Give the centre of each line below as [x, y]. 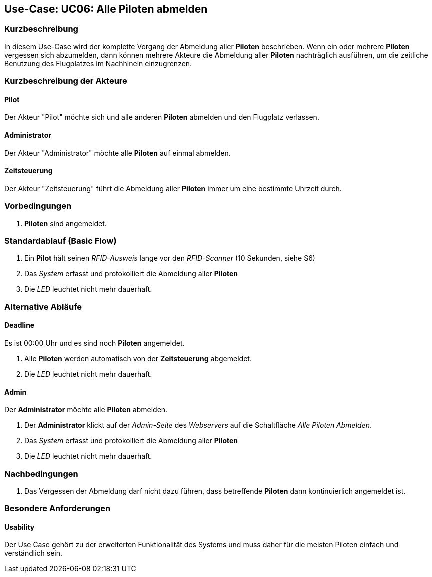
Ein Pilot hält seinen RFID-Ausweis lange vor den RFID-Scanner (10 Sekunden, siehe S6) [170, 258]
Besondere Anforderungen [57, 509]
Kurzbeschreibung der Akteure [66, 81]
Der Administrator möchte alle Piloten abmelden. [86, 410]
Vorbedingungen [38, 206]
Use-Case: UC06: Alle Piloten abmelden [106, 9]
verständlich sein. [33, 553]
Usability [19, 527]
